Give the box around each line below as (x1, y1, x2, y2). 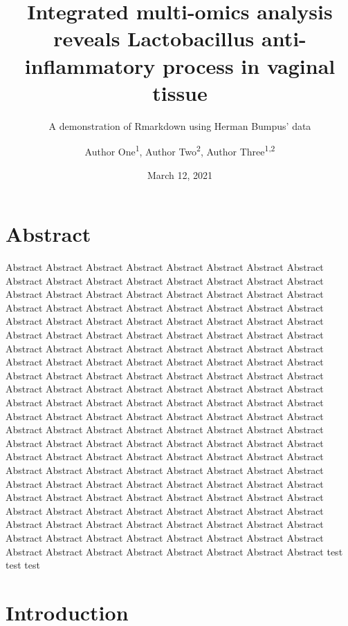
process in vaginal (162, 51, 336, 79)
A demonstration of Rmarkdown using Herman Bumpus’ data (48, 118, 311, 133)
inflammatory (24, 51, 156, 79)
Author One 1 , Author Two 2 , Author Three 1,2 (84, 142, 275, 158)
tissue (152, 78, 208, 106)
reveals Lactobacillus (53, 24, 255, 53)
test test (6, 558, 40, 572)
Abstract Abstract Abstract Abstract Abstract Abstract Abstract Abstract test (6, 544, 343, 558)
